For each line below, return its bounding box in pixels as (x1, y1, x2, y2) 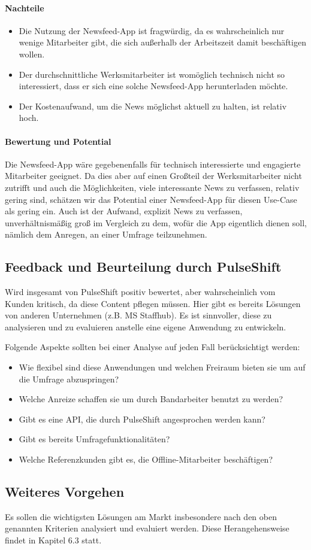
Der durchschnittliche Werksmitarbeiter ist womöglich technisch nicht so (19, 68, 285, 80)
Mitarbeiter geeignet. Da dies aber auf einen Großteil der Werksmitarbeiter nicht (5, 169, 302, 182)
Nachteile (5, 1, 44, 14)
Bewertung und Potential (5, 135, 111, 147)
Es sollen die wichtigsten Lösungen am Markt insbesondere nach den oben (5, 510, 277, 522)
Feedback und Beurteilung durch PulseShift (5, 257, 282, 276)
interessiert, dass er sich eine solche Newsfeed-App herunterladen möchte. (19, 80, 288, 92)
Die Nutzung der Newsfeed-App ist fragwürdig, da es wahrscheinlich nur (19, 24, 285, 37)
